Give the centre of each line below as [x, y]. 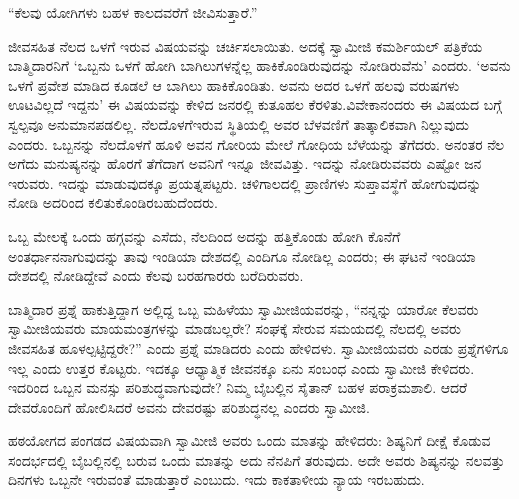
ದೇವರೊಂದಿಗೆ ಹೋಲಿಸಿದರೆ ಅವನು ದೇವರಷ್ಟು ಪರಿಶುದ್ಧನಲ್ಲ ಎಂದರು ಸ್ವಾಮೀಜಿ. [189, 406]
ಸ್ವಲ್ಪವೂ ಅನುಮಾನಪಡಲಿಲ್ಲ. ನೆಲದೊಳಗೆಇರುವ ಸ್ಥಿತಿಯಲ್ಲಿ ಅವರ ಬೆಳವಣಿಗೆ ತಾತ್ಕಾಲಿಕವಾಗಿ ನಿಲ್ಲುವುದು [238, 123]
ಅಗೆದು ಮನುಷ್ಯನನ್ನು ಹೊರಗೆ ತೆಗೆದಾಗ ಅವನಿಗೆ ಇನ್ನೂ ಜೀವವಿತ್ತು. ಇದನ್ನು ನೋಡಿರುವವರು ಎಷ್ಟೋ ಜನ [245, 163]
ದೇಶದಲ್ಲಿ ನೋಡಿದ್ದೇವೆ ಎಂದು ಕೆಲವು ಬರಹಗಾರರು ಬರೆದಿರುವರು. [156, 275]
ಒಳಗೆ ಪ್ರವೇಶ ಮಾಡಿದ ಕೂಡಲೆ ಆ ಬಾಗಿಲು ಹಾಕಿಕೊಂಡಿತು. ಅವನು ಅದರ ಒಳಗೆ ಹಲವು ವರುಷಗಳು [234, 84]
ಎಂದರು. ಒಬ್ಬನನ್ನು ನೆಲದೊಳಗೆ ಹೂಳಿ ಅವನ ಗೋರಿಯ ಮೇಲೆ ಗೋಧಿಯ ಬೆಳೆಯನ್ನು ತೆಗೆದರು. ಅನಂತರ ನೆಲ [256, 143]
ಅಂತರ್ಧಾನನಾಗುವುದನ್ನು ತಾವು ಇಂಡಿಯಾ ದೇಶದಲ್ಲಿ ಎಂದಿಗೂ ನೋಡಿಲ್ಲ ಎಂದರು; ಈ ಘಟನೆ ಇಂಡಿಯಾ [242, 255]
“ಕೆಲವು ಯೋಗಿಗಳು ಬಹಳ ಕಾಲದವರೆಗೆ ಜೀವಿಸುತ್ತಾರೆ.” [133, 12]
